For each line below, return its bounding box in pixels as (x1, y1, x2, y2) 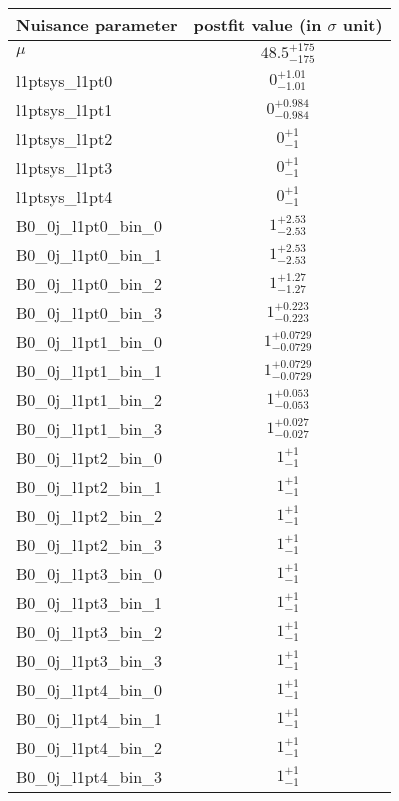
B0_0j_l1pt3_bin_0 (16, 561, 163, 585)
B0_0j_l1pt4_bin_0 (16, 677, 163, 701)
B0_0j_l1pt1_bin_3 (16, 416, 163, 440)
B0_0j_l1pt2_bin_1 (16, 474, 163, 498)
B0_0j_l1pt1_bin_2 (16, 387, 163, 411)
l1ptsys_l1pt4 (16, 184, 113, 208)
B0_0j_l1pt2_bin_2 (16, 503, 163, 527)
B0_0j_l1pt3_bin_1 (16, 590, 163, 614)
